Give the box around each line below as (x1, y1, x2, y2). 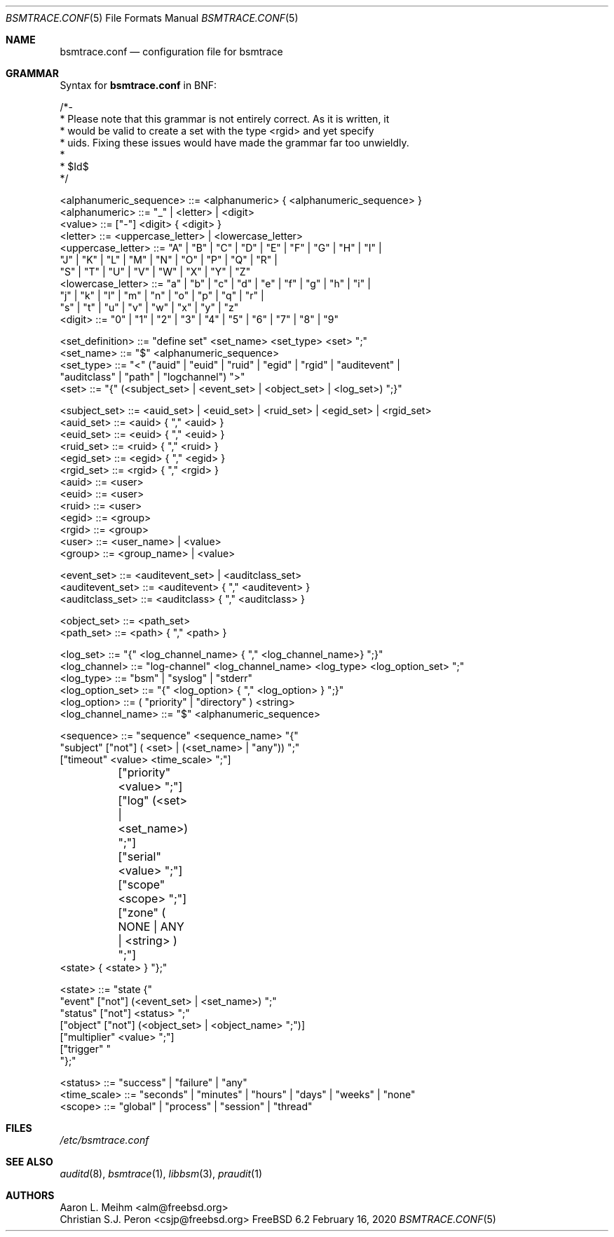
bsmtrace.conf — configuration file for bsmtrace (60, 46, 283, 57)
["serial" (118, 849, 161, 863)
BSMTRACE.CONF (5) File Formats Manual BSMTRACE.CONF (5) (6, 12, 299, 24)
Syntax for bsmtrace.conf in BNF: (60, 79, 217, 91)
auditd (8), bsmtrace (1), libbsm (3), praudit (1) (60, 1168, 262, 1180)
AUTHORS (6, 1189, 55, 1201)
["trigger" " (60, 1043, 111, 1055)
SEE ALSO (6, 1156, 53, 1168)
